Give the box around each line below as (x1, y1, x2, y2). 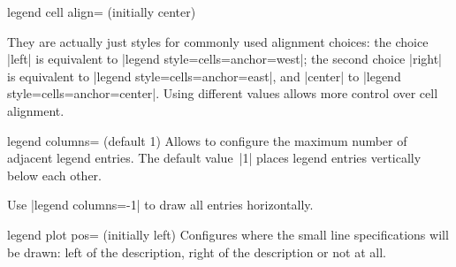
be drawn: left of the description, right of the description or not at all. (7, 242, 386, 261)
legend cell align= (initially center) (7, 3, 196, 20)
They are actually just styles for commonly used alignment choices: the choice (7, 32, 429, 50)
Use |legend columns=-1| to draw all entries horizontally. (7, 195, 314, 214)
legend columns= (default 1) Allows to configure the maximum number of (7, 131, 407, 149)
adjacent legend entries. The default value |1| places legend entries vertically (7, 149, 422, 167)
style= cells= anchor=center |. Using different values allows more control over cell (7, 84, 438, 103)
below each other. (7, 165, 102, 184)
